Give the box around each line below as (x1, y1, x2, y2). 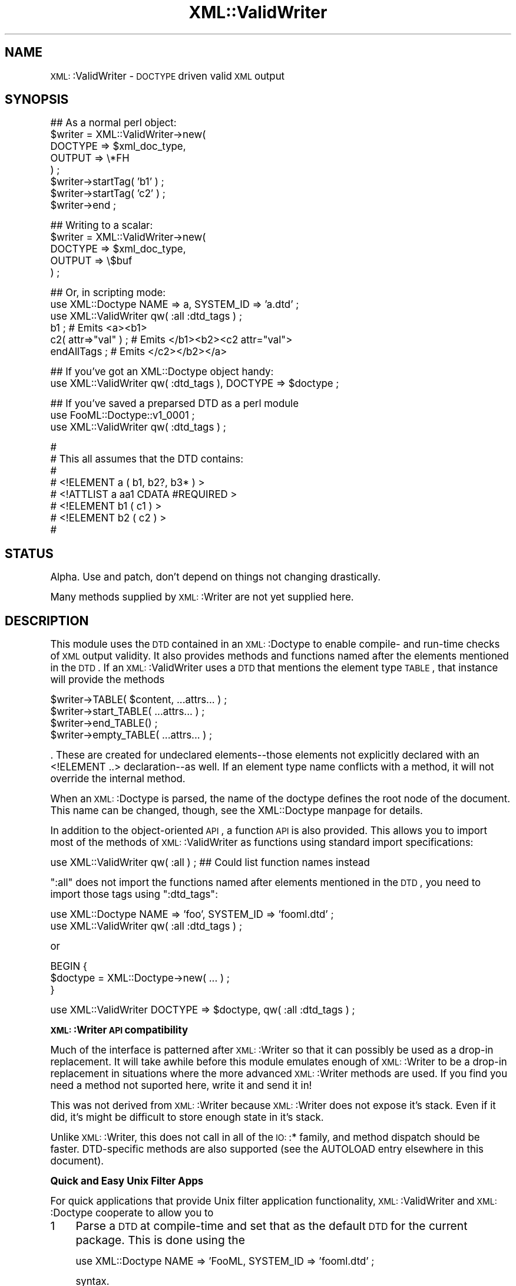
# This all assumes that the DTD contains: (50, 453, 243, 465)
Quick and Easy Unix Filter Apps (50, 1175, 204, 1187)
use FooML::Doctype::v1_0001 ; (50, 409, 195, 422)
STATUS (5, 546, 54, 561)
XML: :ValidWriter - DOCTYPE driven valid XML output (50, 70, 285, 82)
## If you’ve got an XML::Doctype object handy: (50, 366, 274, 378)
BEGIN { (50, 960, 88, 973)
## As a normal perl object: (50, 117, 177, 129)
